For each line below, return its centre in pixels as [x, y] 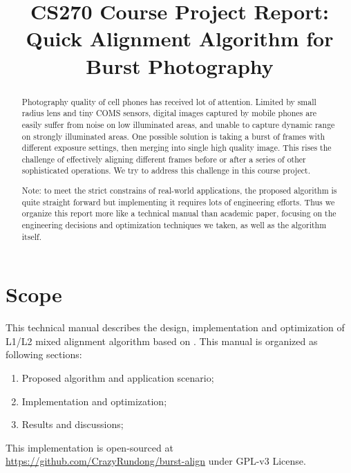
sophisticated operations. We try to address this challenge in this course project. [166, 170]
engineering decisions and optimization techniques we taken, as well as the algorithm [174, 225]
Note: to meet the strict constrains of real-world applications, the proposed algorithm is [179, 191]
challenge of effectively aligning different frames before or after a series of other [164, 159]
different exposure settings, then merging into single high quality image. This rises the [177, 148]
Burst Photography [180, 65]
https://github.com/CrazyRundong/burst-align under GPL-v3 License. [156, 461]
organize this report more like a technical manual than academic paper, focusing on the [179, 213]
